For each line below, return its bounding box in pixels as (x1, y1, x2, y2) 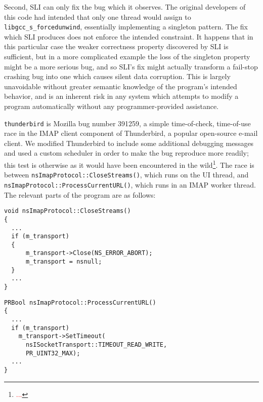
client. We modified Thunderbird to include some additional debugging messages (4, 137, 254, 148)
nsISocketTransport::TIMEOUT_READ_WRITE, (25, 341, 167, 349)
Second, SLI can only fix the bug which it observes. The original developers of (4, 2, 246, 12)
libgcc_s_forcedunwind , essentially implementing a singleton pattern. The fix (4, 21, 248, 32)
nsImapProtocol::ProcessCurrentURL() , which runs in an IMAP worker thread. (4, 179, 256, 190)
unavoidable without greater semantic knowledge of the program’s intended (4, 81, 237, 91)
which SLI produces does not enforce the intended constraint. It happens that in (4, 31, 253, 42)
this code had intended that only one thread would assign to (4, 11, 191, 22)
